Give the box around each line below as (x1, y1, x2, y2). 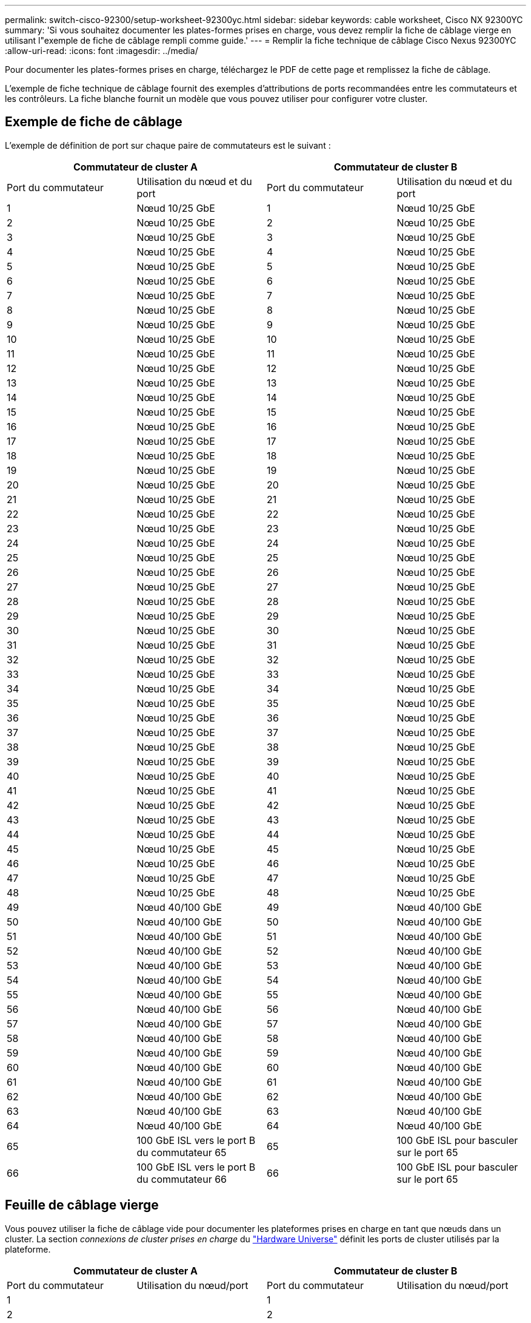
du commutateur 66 (136, 1172, 227, 1185)
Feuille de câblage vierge (5, 1197, 159, 1213)
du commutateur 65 (136, 1146, 227, 1159)
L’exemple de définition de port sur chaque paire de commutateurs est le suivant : (5, 140, 331, 151)
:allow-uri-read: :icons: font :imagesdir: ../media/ (5, 46, 198, 56)
